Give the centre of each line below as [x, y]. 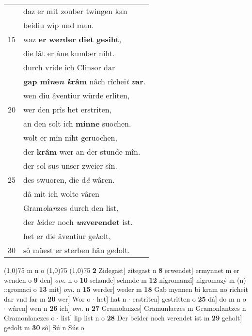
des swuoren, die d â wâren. [69, 180]
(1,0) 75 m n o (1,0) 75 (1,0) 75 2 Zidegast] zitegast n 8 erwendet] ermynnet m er [122, 270]
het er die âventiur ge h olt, [67, 236]
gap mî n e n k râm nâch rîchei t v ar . [85, 81]
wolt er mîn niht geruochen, [70, 137]
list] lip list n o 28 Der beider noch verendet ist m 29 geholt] [151, 317]
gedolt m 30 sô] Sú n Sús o [44, 327]
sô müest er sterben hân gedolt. [77, 250]
